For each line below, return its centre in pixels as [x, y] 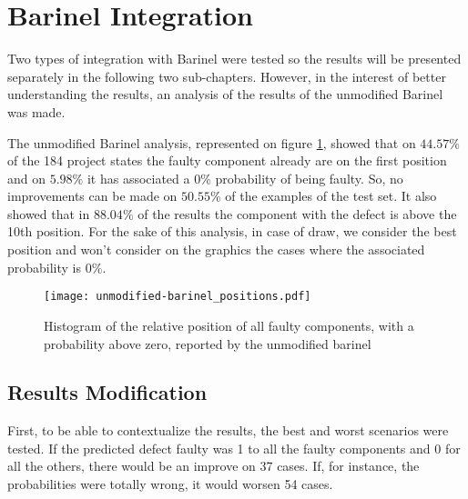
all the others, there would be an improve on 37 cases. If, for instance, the [214, 466]
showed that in [49, 213]
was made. [36, 111]
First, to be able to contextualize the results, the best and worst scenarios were [228, 430]
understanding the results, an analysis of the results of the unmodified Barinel [225, 94]
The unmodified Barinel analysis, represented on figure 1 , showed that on [212, 142]
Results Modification [107, 392]
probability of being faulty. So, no [309, 178]
